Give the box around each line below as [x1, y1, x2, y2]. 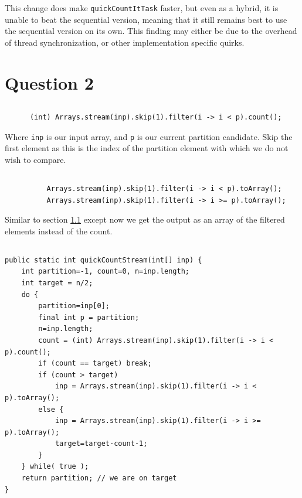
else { [38, 405, 64, 414]
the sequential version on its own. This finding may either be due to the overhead [5, 25, 297, 37]
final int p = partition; [38, 313, 140, 322]
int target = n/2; [21, 278, 93, 287]
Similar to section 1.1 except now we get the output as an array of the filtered [5, 213, 285, 226]
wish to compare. [5, 154, 66, 166]
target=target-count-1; [55, 439, 148, 448]
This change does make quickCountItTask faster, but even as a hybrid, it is [5, 2, 279, 13]
